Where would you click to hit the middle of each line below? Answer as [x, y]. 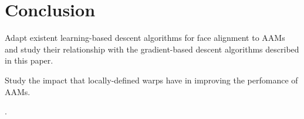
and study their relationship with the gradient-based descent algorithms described [152, 49]
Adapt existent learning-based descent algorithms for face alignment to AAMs [145, 38]
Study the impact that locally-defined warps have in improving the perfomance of [151, 80]
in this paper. [29, 60]
